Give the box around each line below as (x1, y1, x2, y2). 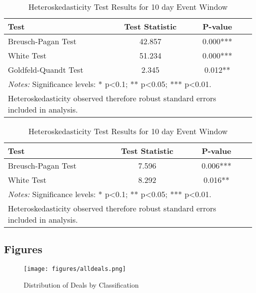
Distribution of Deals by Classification (24, 279, 139, 290)
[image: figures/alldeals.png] (24, 265, 126, 273)
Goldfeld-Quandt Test (8, 64, 84, 75)
